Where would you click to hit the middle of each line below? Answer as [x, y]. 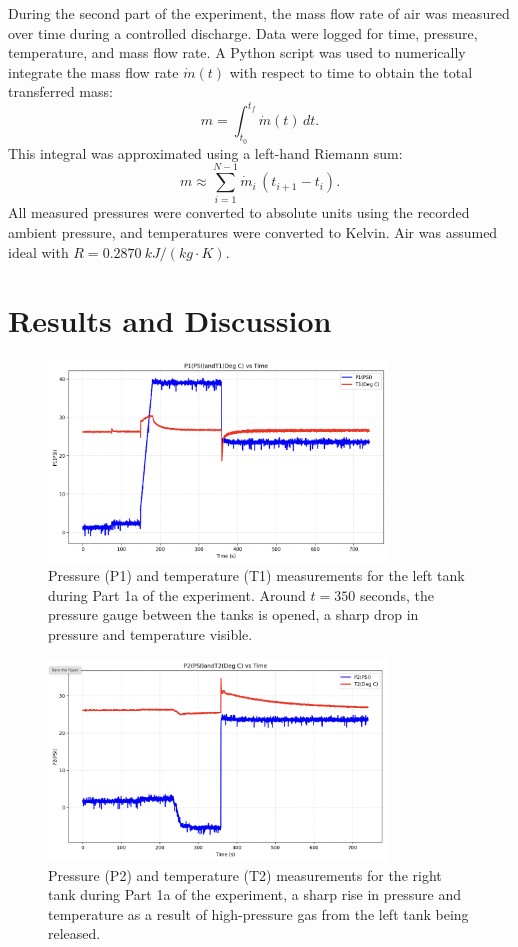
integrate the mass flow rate [93, 71]
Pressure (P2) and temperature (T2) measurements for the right [245, 874]
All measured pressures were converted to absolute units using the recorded [239, 212]
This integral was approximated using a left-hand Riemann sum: [205, 152]
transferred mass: [60, 91]
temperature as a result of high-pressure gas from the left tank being [258, 913]
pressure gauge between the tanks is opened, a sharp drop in [233, 614]
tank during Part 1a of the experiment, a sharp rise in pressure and [255, 894]
